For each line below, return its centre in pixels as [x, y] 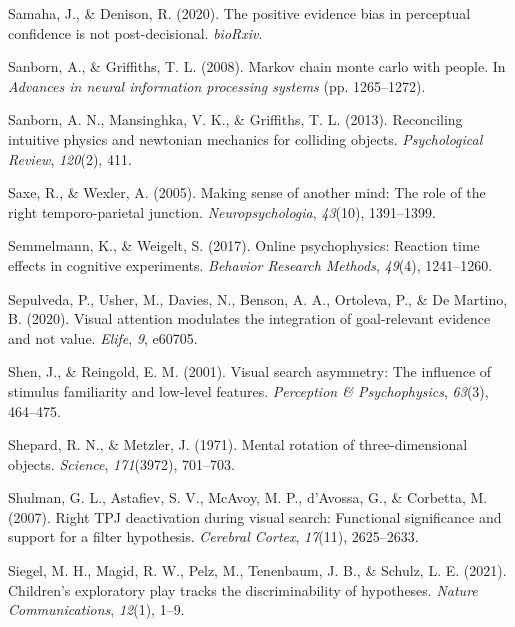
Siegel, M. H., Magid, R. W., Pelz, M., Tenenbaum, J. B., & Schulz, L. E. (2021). [257, 570]
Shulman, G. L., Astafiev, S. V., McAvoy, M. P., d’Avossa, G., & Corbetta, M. [248, 497]
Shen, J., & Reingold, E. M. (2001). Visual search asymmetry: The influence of [250, 371]
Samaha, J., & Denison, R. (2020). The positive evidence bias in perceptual [239, 13]
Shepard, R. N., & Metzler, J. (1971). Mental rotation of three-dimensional [238, 444]
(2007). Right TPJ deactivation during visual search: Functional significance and [255, 516]
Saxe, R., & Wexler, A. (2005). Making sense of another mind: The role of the [247, 192]
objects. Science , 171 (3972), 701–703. [121, 463]
